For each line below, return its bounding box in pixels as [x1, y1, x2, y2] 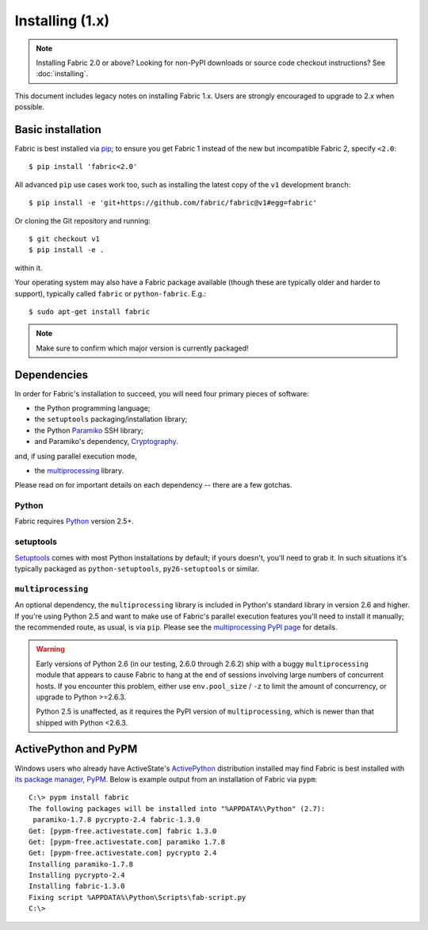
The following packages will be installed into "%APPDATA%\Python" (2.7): [29, 804, 326, 813]
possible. [14, 102, 45, 112]
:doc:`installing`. [36, 69, 89, 78]
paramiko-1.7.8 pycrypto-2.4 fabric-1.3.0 [32, 815, 201, 825]
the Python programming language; [34, 404, 151, 412]
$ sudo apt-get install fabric [29, 307, 151, 316]
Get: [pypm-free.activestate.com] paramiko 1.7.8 [29, 837, 226, 846]
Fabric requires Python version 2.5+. [14, 516, 134, 526]
